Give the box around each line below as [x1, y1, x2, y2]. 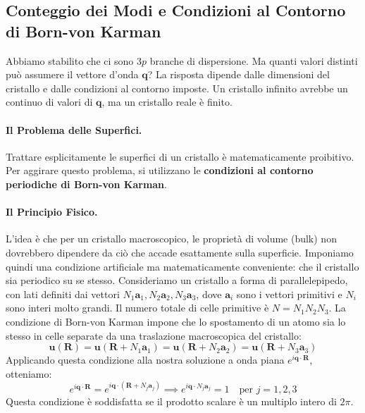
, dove [196, 286, 222, 301]
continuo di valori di [6, 94, 93, 109]
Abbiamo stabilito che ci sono [6, 53, 134, 68]
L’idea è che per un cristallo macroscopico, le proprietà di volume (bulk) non [6, 231, 337, 246]
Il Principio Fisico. [6, 204, 98, 219]
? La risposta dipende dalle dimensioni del [147, 67, 330, 82]
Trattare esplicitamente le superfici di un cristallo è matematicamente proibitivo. [6, 149, 354, 164]
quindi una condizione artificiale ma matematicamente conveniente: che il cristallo [6, 259, 359, 273]
